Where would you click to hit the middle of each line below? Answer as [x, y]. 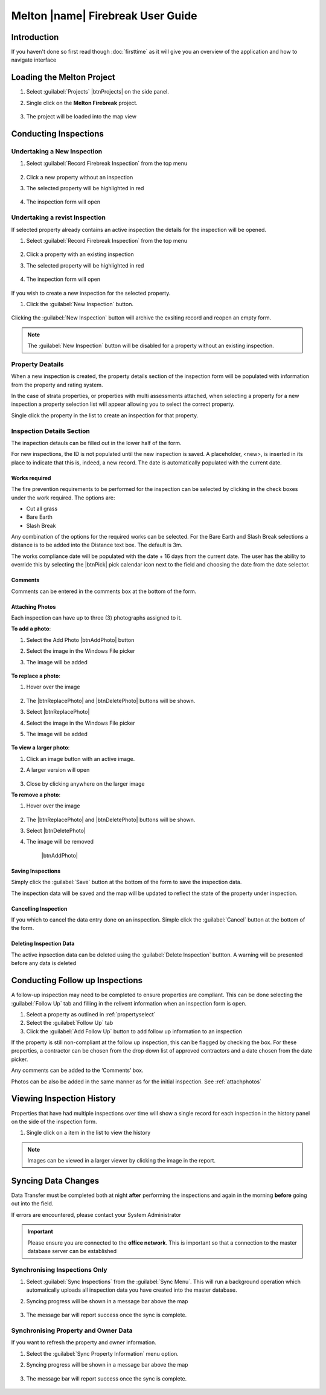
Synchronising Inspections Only [59, 1269]
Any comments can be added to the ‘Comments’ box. [77, 1070]
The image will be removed [60, 842]
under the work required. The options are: [63, 498]
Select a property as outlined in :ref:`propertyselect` [91, 1014]
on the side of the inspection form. [54, 1121]
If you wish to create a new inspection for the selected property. [91, 293]
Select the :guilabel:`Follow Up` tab [70, 1023]
